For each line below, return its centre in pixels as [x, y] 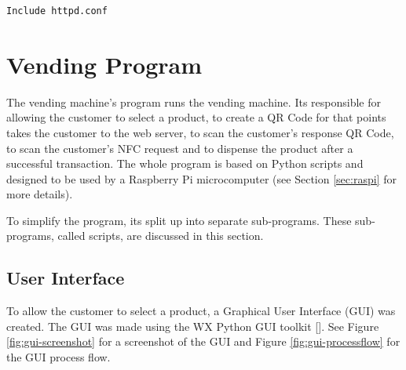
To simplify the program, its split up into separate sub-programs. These [179, 220]
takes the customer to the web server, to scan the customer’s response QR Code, [200, 132]
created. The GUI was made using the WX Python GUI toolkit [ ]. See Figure [193, 326]
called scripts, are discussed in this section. [161, 236]
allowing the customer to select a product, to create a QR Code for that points [196, 117]
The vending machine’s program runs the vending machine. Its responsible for [194, 102]
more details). [40, 194]
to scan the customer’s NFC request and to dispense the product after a [180, 148]
